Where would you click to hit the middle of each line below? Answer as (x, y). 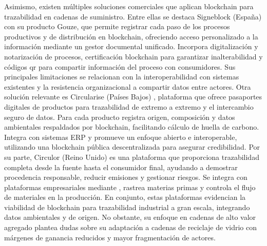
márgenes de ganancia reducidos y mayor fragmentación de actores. (110, 237)
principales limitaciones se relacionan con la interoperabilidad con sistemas (122, 77)
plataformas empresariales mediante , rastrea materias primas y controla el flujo (130, 187)
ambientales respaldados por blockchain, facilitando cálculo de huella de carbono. (132, 127)
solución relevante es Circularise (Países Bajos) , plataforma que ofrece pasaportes (133, 97)
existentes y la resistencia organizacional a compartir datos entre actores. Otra (128, 86)
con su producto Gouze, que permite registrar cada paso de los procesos (117, 26)
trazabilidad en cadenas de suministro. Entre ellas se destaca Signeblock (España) (133, 16)
